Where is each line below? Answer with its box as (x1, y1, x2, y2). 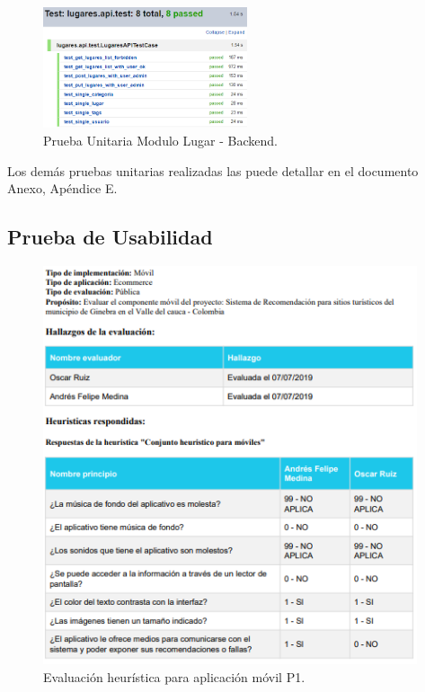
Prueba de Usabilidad (7, 223, 213, 251)
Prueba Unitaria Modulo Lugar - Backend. (43, 130, 278, 149)
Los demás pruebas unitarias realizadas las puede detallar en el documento (7, 161, 419, 180)
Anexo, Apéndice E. (7, 179, 118, 198)
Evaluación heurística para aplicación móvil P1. (43, 668, 305, 687)
